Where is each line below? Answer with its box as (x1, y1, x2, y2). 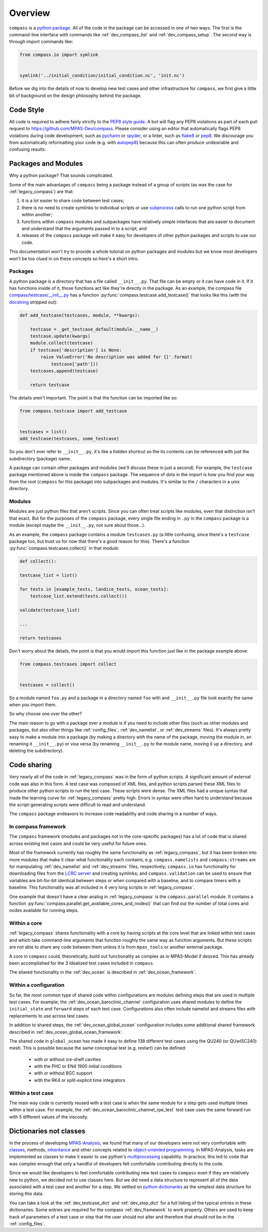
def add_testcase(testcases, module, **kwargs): (19, 312, 140, 318)
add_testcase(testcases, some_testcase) (19, 436, 119, 442)
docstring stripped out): (9, 299, 58, 305)
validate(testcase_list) (19, 607, 80, 613)
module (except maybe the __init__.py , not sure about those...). (9, 522, 146, 528)
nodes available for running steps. (9, 907, 79, 913)
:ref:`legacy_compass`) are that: (9, 189, 74, 195)
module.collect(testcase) (30, 340, 93, 346)
